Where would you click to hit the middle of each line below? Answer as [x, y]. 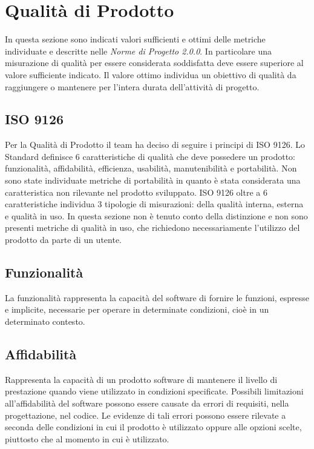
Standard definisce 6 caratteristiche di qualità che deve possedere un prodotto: [150, 156]
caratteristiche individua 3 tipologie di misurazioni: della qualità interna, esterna [154, 204]
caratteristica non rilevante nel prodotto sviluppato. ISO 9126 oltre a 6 [136, 192]
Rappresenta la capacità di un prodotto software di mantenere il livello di [141, 379]
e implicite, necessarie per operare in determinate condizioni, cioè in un [137, 309]
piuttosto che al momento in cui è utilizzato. [87, 438]
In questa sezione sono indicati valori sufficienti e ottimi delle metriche [135, 39]
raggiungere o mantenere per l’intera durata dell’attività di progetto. [132, 86]
